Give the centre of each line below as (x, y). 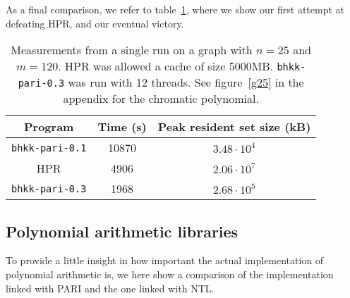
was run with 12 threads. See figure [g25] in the (186, 82)
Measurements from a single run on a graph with (132, 50)
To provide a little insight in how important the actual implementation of (165, 260)
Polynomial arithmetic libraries (122, 231)
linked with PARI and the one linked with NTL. (110, 288)
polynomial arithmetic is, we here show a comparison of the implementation (170, 274)
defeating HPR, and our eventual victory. (95, 23)
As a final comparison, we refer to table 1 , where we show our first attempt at (175, 9)
